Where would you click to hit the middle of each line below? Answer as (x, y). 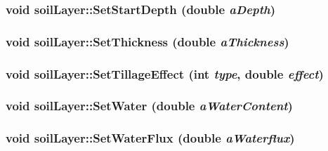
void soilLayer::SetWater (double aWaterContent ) (149, 106)
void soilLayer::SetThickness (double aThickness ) (147, 41)
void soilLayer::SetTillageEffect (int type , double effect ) (165, 73)
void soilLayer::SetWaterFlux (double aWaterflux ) (150, 138)
